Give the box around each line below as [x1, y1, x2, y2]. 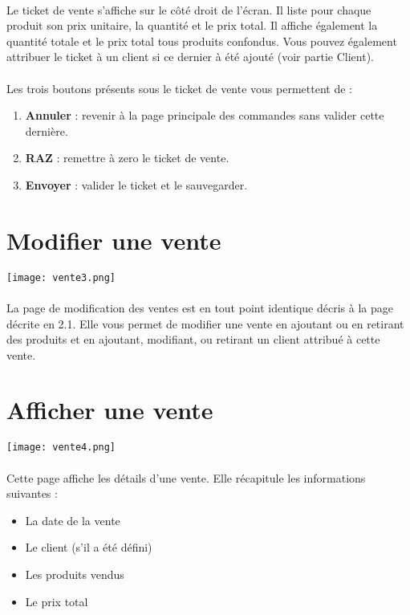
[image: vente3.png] [6, 271, 116, 283]
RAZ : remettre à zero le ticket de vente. [25, 149, 229, 166]
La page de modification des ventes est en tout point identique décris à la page [6, 299, 393, 316]
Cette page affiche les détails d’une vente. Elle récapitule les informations [6, 469, 366, 486]
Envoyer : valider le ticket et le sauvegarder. [25, 176, 248, 193]
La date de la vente [25, 511, 120, 528]
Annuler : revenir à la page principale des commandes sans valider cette [25, 107, 384, 124]
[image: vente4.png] [6, 442, 116, 454]
